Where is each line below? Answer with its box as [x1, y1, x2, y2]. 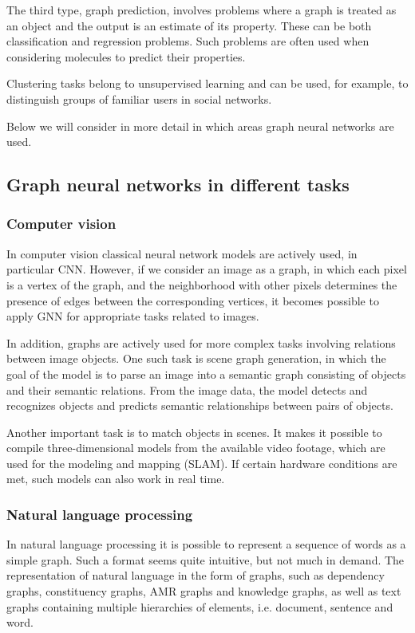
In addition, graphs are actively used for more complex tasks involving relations [6, 334, 396, 351]
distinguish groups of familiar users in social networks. [6, 90, 272, 107]
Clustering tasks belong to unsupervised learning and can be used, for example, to [6, 75, 409, 92]
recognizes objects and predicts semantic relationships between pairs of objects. [6, 397, 393, 414]
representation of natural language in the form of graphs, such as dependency [6, 567, 385, 584]
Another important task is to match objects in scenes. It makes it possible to [6, 423, 382, 440]
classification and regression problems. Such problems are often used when [6, 33, 370, 49]
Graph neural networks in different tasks [6, 172, 350, 197]
